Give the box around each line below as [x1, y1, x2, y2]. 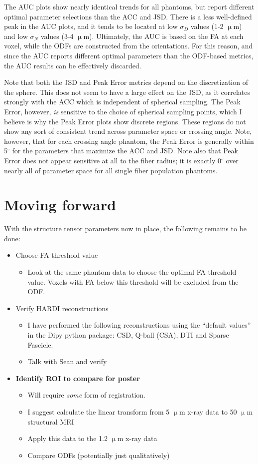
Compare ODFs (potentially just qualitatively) [27, 450, 170, 460]
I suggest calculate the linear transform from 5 [27, 406, 170, 417]
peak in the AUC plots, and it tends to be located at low [4, 21, 178, 31]
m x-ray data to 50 [179, 406, 237, 417]
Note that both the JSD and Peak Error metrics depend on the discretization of [4, 77, 248, 87]
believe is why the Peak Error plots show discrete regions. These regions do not [4, 116, 246, 126]
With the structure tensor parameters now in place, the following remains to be [4, 223, 247, 234]
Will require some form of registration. [27, 390, 146, 400]
